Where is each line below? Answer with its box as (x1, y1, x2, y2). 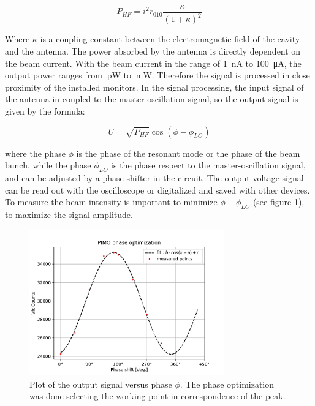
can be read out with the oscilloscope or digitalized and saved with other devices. (5, 183, 310, 196)
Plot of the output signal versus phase (29, 377, 172, 390)
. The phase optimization (180, 377, 275, 390)
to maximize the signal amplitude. (5, 208, 133, 220)
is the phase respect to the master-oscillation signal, (111, 159, 306, 171)
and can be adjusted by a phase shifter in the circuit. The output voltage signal (5, 171, 304, 184)
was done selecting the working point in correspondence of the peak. (29, 389, 286, 402)
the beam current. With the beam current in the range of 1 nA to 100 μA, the (5, 56, 302, 69)
